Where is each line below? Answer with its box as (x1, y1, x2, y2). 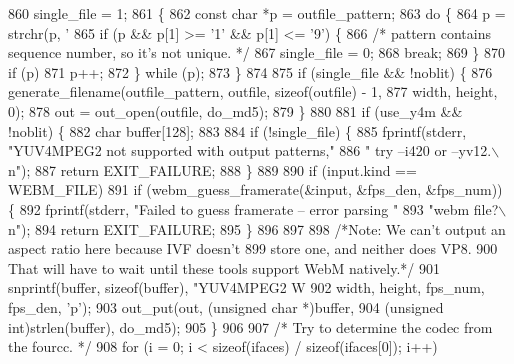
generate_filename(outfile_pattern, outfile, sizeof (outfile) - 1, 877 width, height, (8, 81, 498, 102)
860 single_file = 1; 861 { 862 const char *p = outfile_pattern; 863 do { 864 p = (8, 3, 506, 23)
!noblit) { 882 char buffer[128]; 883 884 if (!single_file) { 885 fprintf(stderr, (8, 120, 467, 141)
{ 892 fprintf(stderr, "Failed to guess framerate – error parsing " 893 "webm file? (8, 198, 499, 219)
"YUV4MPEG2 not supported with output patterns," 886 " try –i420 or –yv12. (8, 140, 492, 161)
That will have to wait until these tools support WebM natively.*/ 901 (8, 257, 440, 278)
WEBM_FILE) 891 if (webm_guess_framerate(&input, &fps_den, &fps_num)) (8, 179, 503, 200)
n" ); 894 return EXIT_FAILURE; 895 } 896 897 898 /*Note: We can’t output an (8, 218, 506, 239)
